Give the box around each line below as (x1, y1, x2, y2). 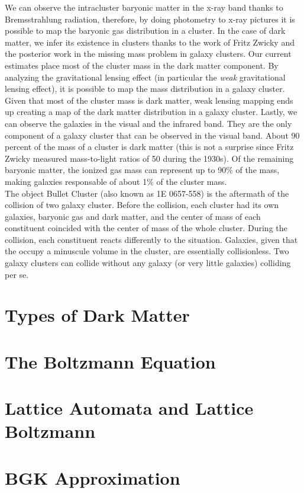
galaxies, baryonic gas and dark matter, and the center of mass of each (5, 210, 261, 222)
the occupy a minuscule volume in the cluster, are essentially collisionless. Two (5, 245, 289, 257)
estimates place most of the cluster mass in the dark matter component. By (5, 59, 279, 71)
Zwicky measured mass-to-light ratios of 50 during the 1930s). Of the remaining (5, 152, 294, 164)
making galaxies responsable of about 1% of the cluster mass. (5, 175, 227, 187)
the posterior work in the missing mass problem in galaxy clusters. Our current (5, 47, 292, 60)
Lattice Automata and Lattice (5, 396, 254, 420)
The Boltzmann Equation (5, 349, 216, 373)
